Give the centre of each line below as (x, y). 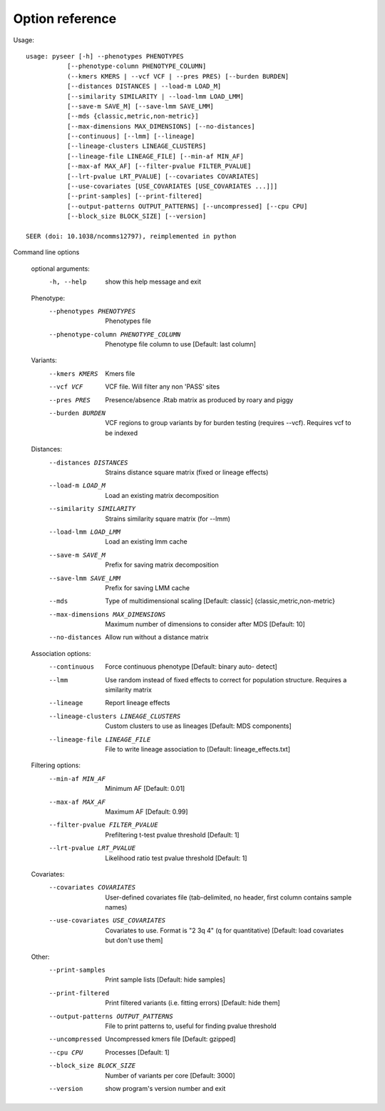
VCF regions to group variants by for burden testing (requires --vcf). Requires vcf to (228, 423)
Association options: (61, 653)
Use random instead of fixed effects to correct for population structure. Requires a (226, 679)
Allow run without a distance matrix (157, 637)
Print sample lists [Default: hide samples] (165, 980)
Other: (40, 957)
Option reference (65, 19)
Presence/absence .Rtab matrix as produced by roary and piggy (199, 399)
